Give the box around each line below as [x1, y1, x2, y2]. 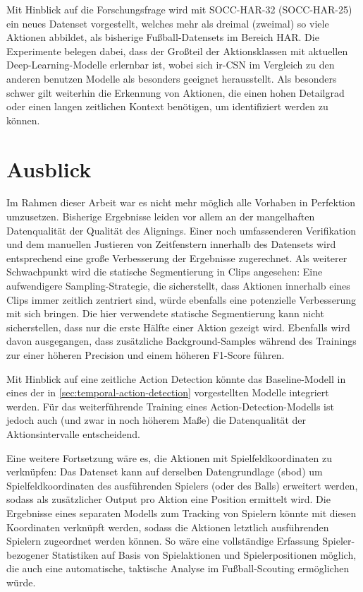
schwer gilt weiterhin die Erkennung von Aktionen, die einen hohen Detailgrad [6, 85, 345, 100]
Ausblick [6, 154, 92, 183]
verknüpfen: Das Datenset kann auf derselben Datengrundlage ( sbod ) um [6, 464, 323, 479]
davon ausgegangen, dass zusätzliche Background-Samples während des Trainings [6, 333, 357, 348]
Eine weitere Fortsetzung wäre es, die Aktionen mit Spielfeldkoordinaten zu [6, 450, 332, 465]
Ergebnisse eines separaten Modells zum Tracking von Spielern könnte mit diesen [6, 505, 357, 520]
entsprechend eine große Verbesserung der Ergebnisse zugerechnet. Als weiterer [6, 250, 347, 265]
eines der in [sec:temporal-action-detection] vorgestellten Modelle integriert [6, 385, 329, 400]
